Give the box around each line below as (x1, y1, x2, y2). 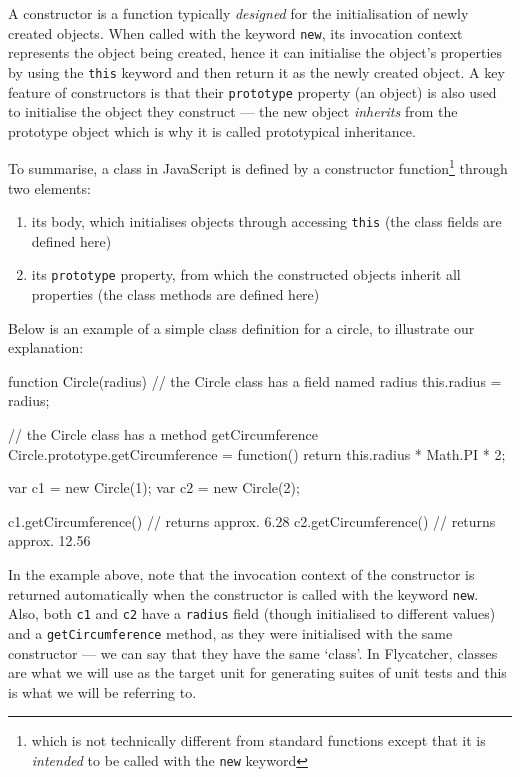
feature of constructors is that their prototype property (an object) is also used (8, 81, 497, 102)
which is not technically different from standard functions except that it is (31, 730, 486, 751)
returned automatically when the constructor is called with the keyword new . (8, 583, 479, 604)
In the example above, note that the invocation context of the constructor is (8, 564, 475, 585)
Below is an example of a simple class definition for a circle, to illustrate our (8, 317, 475, 338)
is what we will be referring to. (8, 681, 197, 702)
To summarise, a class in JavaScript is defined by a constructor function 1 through (8, 155, 508, 178)
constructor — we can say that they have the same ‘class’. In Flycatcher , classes (8, 642, 498, 663)
